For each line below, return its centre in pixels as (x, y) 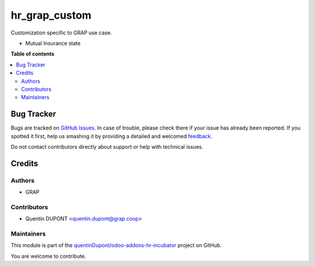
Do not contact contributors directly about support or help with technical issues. (107, 146)
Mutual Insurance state (53, 43)
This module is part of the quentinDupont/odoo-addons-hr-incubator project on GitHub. (116, 246)
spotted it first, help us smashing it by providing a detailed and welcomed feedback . (112, 136)
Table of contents (33, 54)
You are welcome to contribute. (48, 256)
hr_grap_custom (51, 15)
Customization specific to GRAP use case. (61, 33)
